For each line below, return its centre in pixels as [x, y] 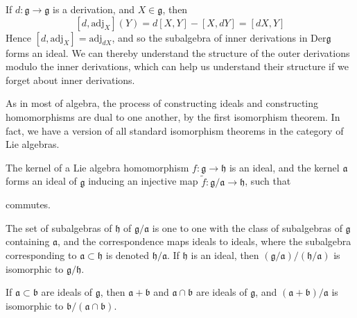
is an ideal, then [225, 254]
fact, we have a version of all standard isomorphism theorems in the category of [175, 130]
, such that [268, 181]
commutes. [28, 204]
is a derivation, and [94, 9]
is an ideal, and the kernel [284, 167]
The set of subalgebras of [59, 227]
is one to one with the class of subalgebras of [247, 227]
